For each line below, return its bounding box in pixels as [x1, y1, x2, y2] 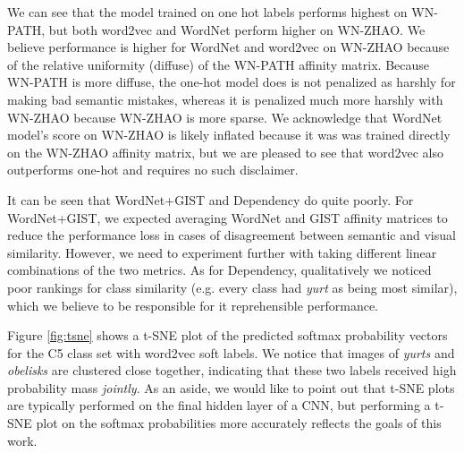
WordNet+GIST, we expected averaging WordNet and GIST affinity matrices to [7, 208, 448, 226]
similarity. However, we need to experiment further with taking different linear [7, 243, 437, 261]
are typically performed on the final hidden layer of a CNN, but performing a [7, 396, 431, 415]
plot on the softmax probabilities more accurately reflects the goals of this [36, 414, 442, 432]
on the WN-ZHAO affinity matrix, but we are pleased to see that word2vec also [7, 142, 443, 161]
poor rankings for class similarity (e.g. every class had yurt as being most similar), [7, 278, 458, 296]
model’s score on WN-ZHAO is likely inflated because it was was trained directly [7, 125, 451, 144]
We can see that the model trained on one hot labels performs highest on [7, 3, 408, 21]
